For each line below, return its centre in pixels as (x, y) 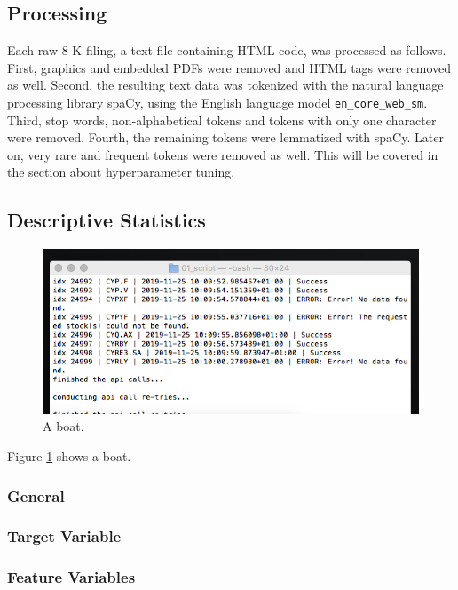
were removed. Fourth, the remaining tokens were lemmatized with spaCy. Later (225, 137)
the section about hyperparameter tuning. (121, 172)
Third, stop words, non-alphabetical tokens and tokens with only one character (222, 120)
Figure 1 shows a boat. (69, 455)
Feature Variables (71, 577)
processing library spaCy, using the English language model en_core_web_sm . (217, 102)
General (36, 495)
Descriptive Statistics (107, 220)
